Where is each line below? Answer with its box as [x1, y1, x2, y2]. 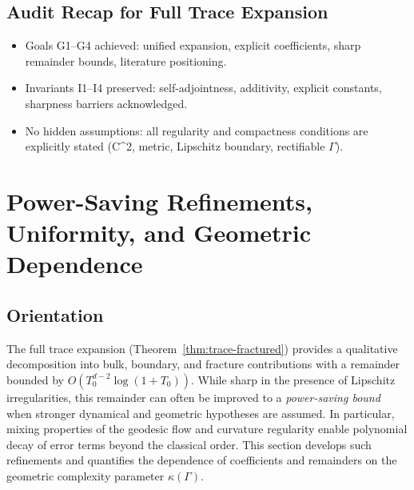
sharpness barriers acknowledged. [25, 94, 188, 111]
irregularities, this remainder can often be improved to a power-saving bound [6, 388, 380, 405]
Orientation [6, 302, 104, 327]
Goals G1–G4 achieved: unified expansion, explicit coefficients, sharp [25, 37, 361, 54]
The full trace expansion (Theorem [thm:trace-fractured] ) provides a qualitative [6, 339, 398, 356]
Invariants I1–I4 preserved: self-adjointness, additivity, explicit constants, [25, 79, 382, 96]
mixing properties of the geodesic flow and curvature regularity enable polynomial [6, 420, 408, 437]
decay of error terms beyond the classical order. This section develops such [6, 436, 372, 452]
